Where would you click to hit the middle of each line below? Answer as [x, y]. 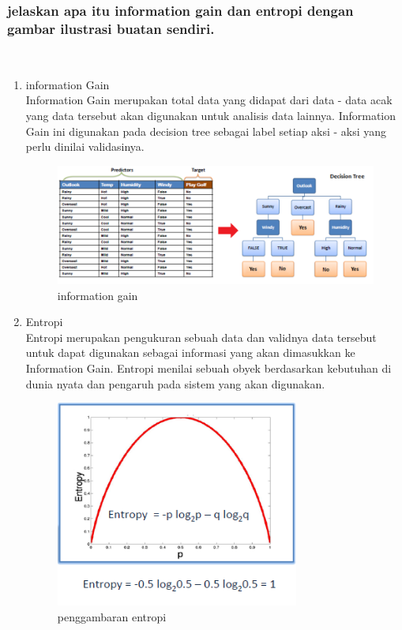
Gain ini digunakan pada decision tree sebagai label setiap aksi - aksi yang [206, 131]
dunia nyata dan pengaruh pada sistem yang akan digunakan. [175, 383]
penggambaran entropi [112, 617]
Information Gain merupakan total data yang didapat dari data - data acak [209, 100]
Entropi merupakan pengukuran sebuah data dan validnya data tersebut [201, 337]
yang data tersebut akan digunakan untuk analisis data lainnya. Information [211, 115]
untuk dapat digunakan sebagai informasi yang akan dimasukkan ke [190, 352]
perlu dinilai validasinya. [85, 146]
